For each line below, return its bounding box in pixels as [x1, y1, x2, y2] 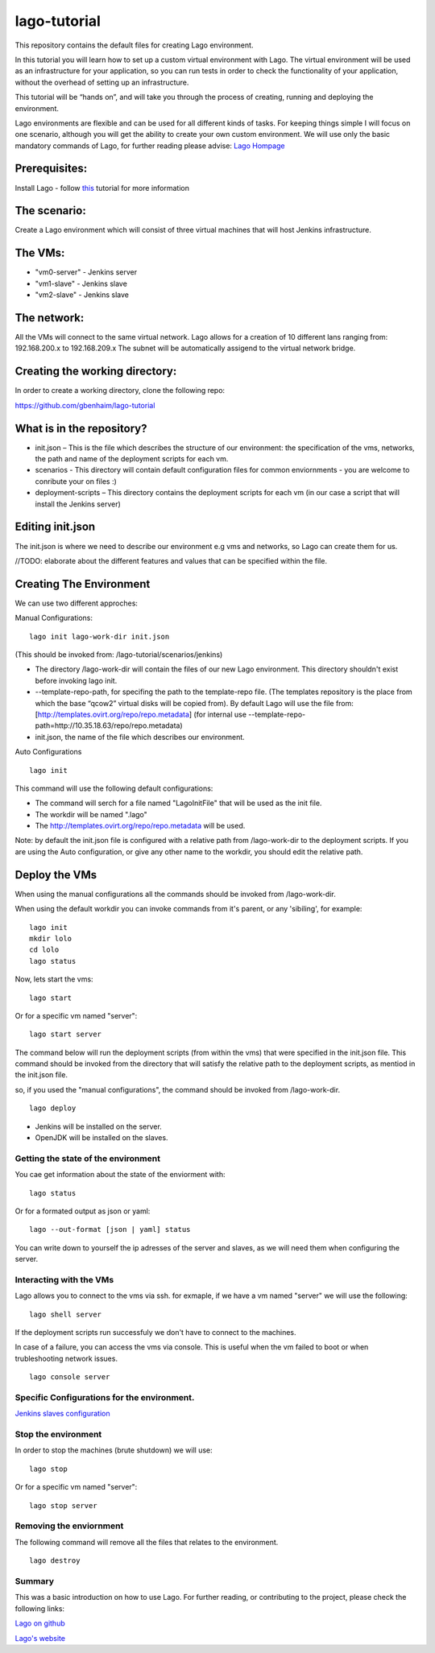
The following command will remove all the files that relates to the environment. [14, 1537, 279, 1547]
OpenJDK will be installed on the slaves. [35, 1133, 168, 1143]
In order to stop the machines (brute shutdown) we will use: [14, 1445, 213, 1455]
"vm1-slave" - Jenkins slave [35, 279, 128, 288]
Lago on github [14, 1618, 65, 1628]
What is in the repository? [14, 421, 147, 435]
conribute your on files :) [35, 476, 117, 486]
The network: [14, 311, 85, 324]
